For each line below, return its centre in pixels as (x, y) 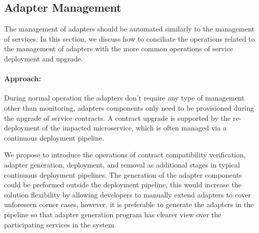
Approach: (23, 78)
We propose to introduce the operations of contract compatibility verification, (125, 155)
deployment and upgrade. (44, 58)
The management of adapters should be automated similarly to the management (129, 29)
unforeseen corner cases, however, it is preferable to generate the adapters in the (129, 204)
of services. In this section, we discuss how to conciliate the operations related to (129, 38)
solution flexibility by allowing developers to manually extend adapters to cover (128, 194)
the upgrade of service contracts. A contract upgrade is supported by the (118, 118)
